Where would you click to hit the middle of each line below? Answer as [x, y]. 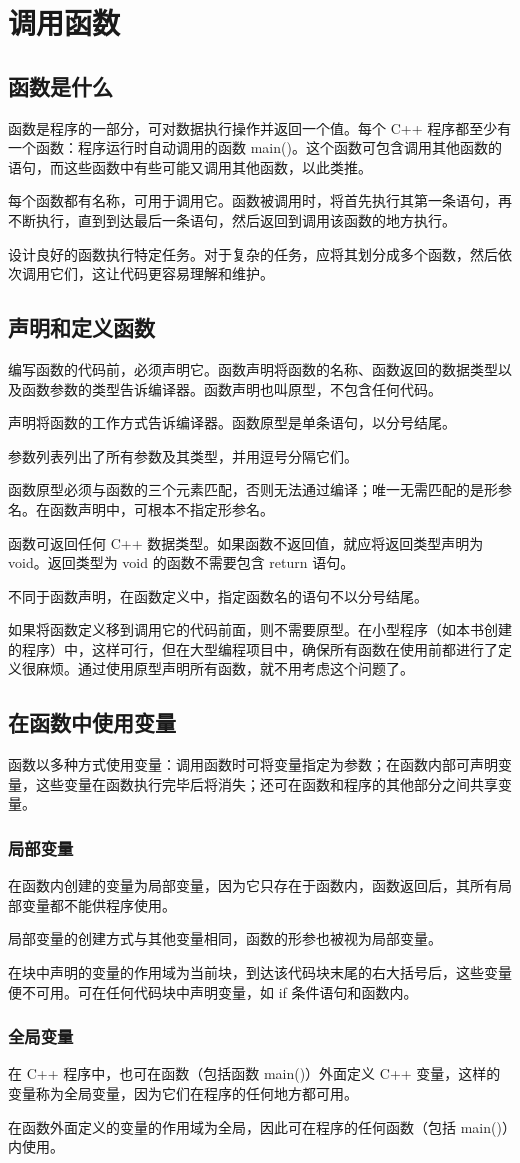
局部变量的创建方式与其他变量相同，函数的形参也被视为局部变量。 [225, 938]
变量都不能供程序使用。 [98, 904]
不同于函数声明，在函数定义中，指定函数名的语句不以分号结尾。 [218, 595]
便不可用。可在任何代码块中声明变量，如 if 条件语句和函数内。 [213, 991]
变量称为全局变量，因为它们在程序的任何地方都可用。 [183, 1093]
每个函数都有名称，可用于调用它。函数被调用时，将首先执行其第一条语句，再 [260, 200]
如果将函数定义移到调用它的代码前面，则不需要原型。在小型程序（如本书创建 [260, 629]
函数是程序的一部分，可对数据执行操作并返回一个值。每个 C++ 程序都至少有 [260, 127]
